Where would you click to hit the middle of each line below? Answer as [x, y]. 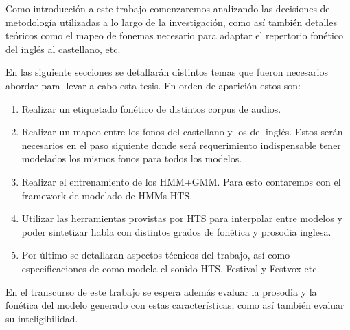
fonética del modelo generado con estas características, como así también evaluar [175, 305]
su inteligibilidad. [42, 318]
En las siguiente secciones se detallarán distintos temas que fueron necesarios [167, 72]
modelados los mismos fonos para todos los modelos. [132, 158]
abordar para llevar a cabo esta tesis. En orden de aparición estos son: [153, 85]
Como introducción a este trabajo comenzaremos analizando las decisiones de [168, 8]
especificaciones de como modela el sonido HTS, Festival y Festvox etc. [171, 268]
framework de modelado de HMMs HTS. [107, 195]
